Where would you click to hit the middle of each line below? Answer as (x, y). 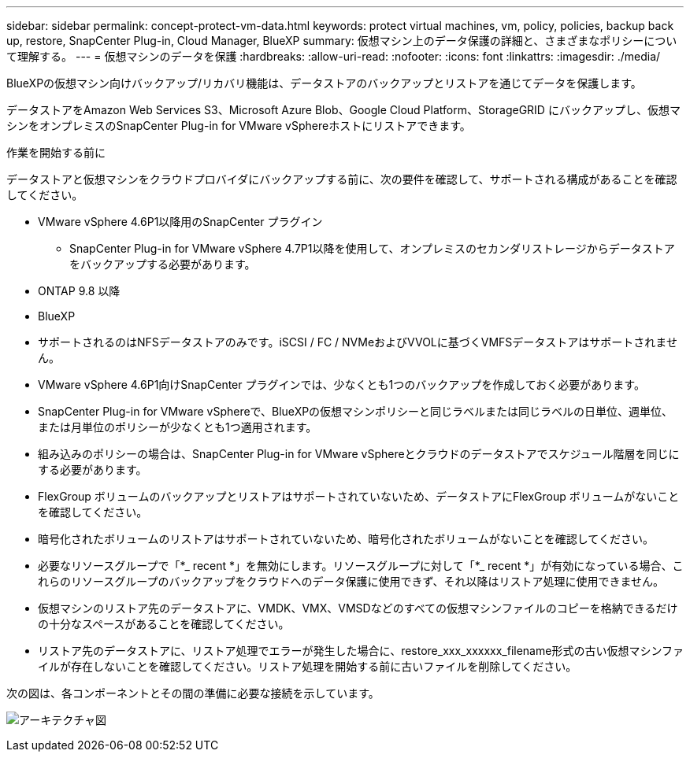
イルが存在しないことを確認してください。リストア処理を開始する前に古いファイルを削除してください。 (308, 666)
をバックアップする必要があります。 (163, 264)
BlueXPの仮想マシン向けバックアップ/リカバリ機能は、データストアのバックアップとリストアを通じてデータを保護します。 (324, 83)
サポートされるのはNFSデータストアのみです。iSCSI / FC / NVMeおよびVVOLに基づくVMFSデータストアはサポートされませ (358, 342)
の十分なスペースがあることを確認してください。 (164, 624)
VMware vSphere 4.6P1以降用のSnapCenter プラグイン (180, 222)
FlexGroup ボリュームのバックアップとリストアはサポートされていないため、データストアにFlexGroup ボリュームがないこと (359, 496)
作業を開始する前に (56, 152)
